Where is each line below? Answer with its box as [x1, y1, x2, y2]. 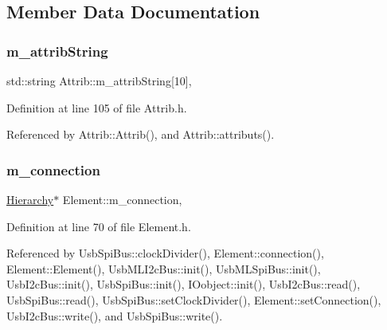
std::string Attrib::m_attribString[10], [6, 73, 192, 88]
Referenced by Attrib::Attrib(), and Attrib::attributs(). [6, 126, 275, 143]
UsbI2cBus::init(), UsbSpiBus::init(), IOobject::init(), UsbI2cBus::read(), [6, 276, 361, 293]
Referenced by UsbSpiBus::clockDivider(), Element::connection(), [6, 245, 324, 261]
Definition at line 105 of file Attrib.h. [6, 99, 187, 116]
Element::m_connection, [62, 191, 182, 207]
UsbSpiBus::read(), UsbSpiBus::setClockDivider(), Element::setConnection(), [6, 291, 381, 308]
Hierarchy [6, 191, 54, 207]
